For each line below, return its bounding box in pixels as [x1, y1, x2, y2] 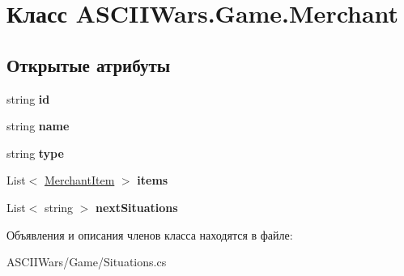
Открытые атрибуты [6, 52, 171, 77]
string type [6, 144, 64, 161]
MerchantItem [44, 172, 115, 189]
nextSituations [96, 198, 178, 215]
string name [6, 117, 70, 134]
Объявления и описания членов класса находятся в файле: [6, 226, 293, 243]
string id [6, 90, 50, 107]
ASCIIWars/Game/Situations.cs [6, 253, 167, 270]
